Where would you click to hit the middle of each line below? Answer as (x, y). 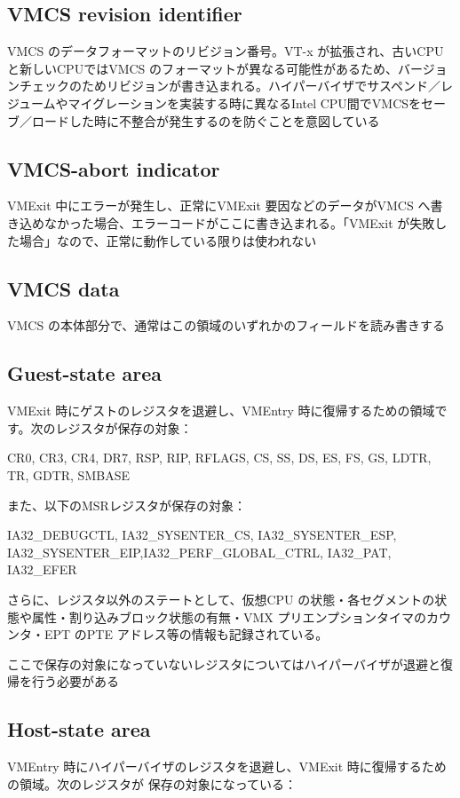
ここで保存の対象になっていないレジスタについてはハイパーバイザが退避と (224, 664)
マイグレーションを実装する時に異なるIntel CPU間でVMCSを (245, 103)
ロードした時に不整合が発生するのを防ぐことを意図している (206, 120)
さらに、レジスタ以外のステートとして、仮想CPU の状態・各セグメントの (221, 599)
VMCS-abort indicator (114, 168)
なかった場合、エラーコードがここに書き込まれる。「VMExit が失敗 (239, 222)
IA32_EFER (42, 569)
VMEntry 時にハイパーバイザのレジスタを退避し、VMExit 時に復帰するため (227, 766)
